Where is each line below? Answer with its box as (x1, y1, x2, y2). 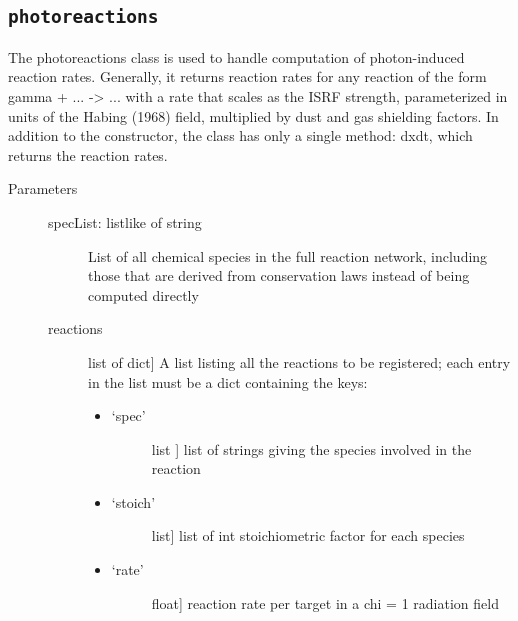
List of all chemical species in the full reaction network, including (88, 245, 488, 266)
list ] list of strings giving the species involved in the (151, 438, 472, 459)
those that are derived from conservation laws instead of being (88, 265, 470, 286)
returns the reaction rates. (8, 144, 168, 165)
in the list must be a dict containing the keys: (88, 371, 368, 392)
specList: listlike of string (48, 211, 202, 232)
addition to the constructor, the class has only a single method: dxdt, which (8, 125, 473, 146)
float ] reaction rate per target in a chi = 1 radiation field (151, 592, 499, 613)
